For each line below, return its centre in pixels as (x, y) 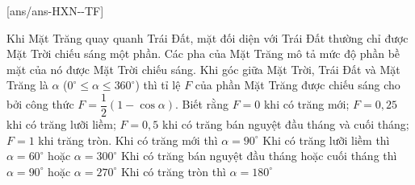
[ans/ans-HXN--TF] (55, 10)
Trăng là (27, 85)
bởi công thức (40, 104)
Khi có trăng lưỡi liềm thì (326, 140)
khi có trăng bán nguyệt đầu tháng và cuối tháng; (286, 124)
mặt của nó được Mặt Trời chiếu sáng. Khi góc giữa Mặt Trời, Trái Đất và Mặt (203, 69)
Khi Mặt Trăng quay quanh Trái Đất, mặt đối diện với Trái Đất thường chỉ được (207, 37)
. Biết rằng (202, 104)
